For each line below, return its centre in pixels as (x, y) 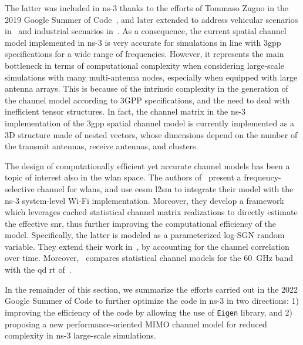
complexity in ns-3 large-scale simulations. (80, 335)
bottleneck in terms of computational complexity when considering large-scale (144, 65)
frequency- (262, 177)
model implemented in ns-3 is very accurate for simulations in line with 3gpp (143, 42)
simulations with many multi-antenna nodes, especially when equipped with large (151, 77)
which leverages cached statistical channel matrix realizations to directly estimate (151, 212)
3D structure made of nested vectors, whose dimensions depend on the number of (151, 134)
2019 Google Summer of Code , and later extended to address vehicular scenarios (151, 19)
